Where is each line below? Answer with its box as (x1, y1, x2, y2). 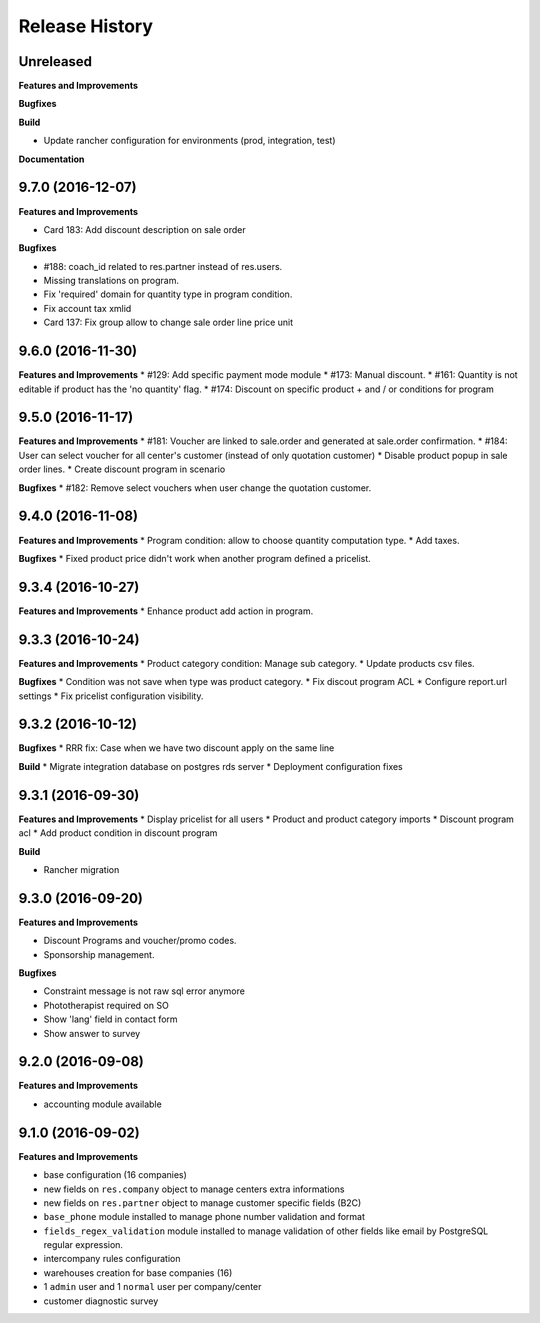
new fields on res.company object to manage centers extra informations (43, 1183, 345, 1195)
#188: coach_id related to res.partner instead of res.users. (43, 260, 283, 272)
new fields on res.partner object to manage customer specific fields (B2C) (43, 1196, 362, 1209)
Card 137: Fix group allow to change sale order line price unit (43, 316, 294, 329)
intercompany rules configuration (43, 1253, 181, 1265)
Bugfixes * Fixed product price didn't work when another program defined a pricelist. (18, 552, 372, 564)
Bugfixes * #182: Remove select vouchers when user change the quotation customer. (18, 481, 372, 494)
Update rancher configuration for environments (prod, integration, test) (43, 135, 336, 147)
